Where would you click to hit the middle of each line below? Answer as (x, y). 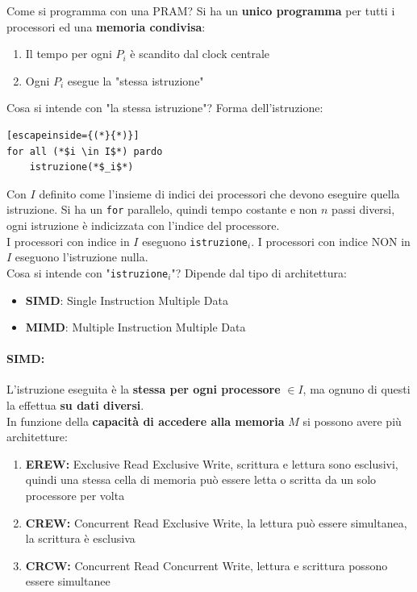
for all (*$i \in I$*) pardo (85, 151)
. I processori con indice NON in (331, 241)
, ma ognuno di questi (357, 389)
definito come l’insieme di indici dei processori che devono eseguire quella (219, 193)
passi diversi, (363, 209)
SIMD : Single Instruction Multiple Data (127, 300)
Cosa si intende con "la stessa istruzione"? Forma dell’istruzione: (165, 108)
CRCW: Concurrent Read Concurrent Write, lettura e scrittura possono (206, 565)
